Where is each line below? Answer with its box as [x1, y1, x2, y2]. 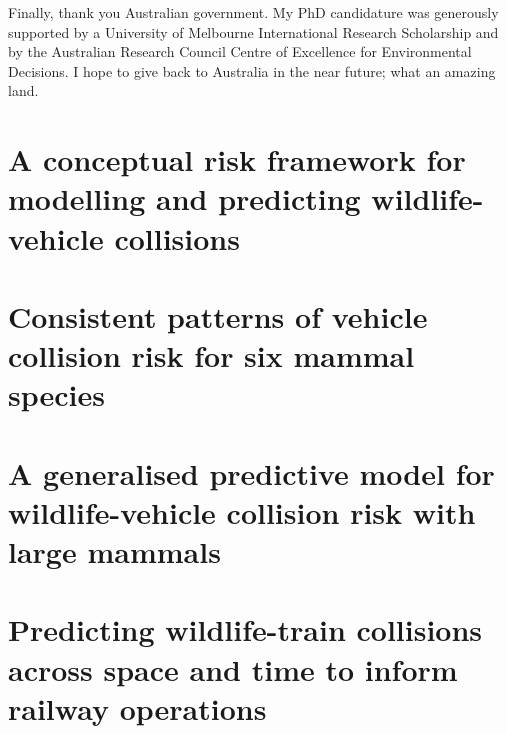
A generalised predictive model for [8, 452, 495, 493]
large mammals [8, 531, 221, 572]
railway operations [8, 687, 267, 728]
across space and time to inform [8, 648, 458, 689]
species [8, 374, 105, 415]
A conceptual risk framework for [8, 139, 466, 180]
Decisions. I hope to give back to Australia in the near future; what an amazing [8, 60, 496, 81]
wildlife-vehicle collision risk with [8, 491, 476, 532]
